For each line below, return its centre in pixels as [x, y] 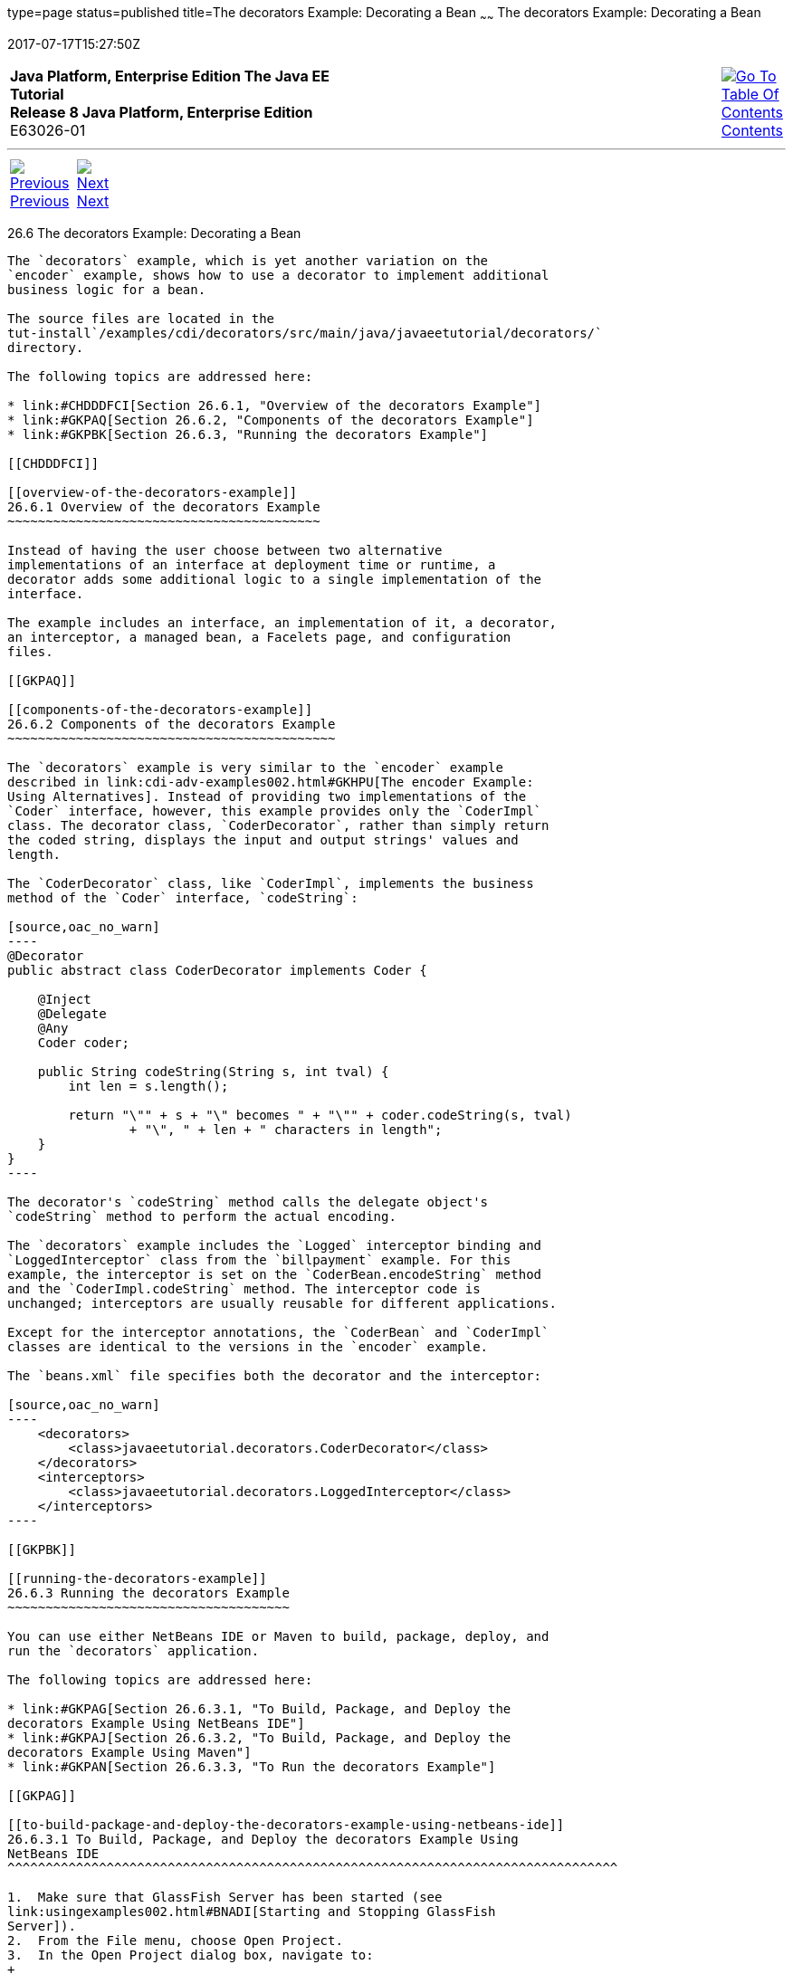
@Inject [64, 999]
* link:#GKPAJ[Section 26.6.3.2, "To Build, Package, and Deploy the [259, 1737]
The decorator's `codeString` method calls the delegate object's [248, 1202]
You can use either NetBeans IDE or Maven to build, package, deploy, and [278, 1636]
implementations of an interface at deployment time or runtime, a [252, 564]
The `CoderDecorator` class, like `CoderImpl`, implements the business [271, 883]
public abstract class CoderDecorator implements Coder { [217, 970]
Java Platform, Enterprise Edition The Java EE [170, 76]
